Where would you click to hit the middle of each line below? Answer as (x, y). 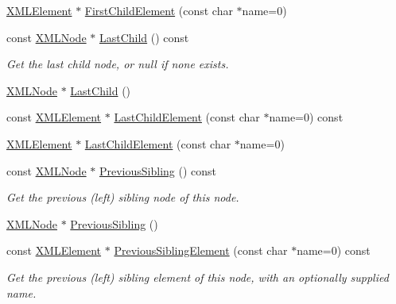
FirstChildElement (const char (159, 10)
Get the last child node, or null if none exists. (118, 64)
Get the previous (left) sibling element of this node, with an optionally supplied (198, 277)
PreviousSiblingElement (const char (201, 250)
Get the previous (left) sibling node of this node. (123, 197)
